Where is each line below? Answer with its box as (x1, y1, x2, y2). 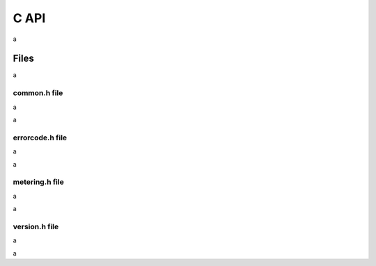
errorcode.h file (13, 133, 68, 142)
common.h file (13, 88, 63, 98)
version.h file (13, 222, 59, 231)
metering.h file (13, 177, 64, 187)
